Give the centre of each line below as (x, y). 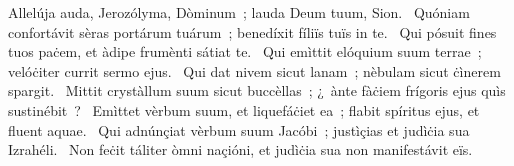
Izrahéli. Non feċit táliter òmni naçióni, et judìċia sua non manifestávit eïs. (240, 149)
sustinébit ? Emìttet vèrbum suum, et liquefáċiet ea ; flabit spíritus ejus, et (244, 109)
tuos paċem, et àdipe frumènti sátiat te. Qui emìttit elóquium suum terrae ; (245, 51)
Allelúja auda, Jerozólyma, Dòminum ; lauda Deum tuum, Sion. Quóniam (239, 12)
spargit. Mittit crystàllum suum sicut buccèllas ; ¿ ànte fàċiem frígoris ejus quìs (257, 90)
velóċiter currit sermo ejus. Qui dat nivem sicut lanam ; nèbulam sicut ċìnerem (254, 70)
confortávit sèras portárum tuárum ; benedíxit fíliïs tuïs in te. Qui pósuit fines (252, 31)
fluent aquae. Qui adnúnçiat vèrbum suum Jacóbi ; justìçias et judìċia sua (239, 129)
